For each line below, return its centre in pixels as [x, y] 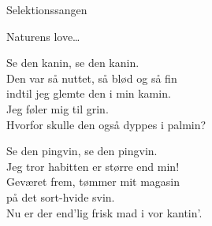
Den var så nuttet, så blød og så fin [92, 78]
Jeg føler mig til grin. [58, 108]
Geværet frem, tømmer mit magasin [93, 182]
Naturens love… [43, 36]
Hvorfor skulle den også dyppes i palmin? [106, 124]
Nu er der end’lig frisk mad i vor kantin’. [104, 212]
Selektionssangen [47, 9]
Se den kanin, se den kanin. [73, 63]
